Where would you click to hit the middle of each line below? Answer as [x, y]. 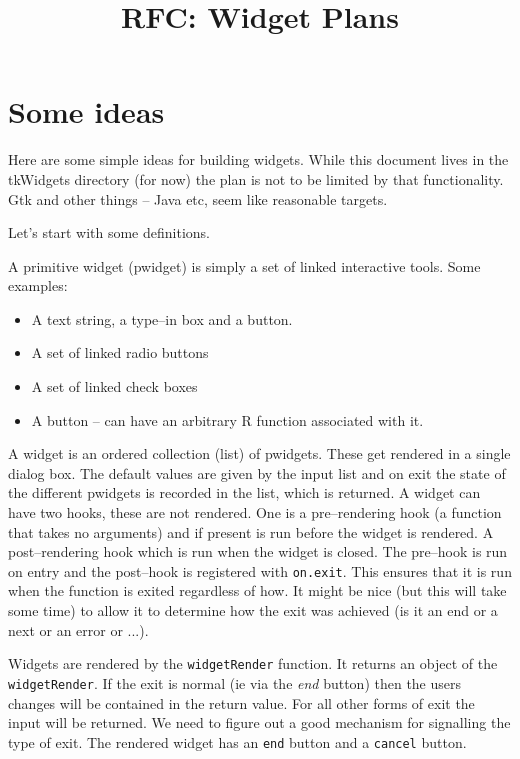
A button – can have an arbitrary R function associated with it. [227, 419]
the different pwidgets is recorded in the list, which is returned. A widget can [244, 492]
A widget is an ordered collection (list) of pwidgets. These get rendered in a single [259, 453]
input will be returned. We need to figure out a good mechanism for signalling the [259, 722]
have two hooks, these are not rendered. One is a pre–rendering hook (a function [255, 512]
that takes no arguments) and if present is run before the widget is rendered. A [251, 531]
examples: [38, 285]
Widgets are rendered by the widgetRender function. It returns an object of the [253, 663]
